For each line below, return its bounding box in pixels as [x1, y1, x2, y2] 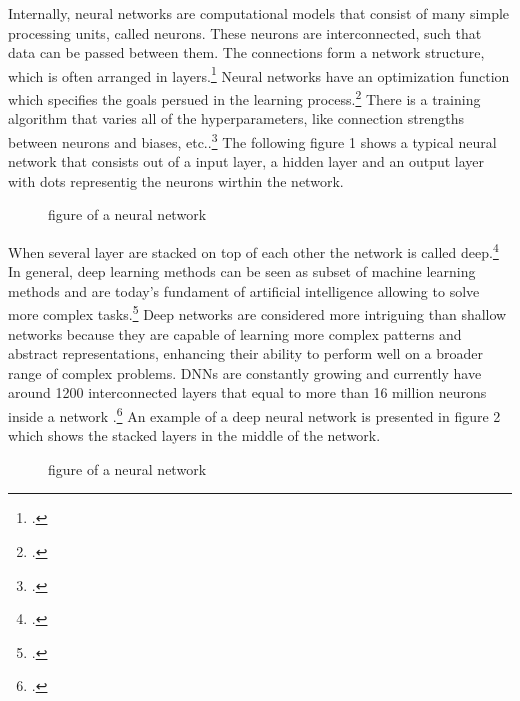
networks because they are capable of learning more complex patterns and [8, 323, 462, 344]
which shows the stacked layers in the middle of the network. [8, 425, 381, 446]
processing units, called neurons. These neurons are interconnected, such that [8, 22, 482, 43]
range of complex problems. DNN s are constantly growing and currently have [8, 362, 482, 383]
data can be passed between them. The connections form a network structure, [8, 42, 485, 63]
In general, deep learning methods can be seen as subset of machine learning [8, 261, 476, 282]
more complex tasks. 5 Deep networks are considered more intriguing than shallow [8, 301, 507, 324]
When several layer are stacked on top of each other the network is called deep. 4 [8, 238, 499, 262]
